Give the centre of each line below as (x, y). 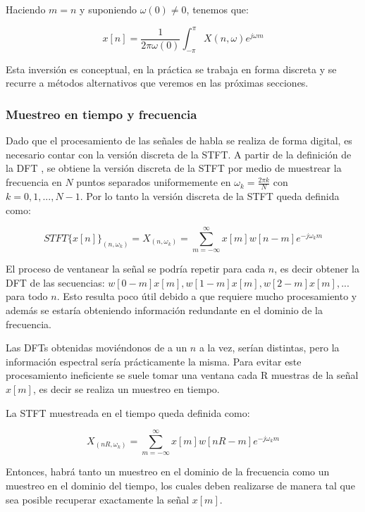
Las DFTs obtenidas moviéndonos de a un (97, 348)
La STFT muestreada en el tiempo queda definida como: (128, 412)
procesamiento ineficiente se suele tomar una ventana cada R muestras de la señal (182, 375)
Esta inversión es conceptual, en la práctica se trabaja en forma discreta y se (171, 69)
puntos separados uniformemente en (154, 182)
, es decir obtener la (317, 269)
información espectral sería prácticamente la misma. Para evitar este (154, 361)
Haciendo (26, 9)
